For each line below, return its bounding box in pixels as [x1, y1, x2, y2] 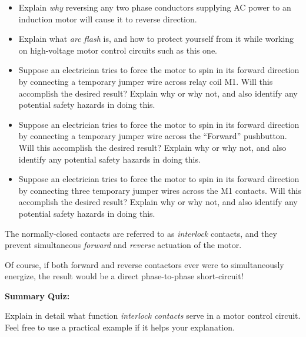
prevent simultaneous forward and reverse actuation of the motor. [5, 239, 242, 251]
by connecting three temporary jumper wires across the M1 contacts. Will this [18, 184, 301, 196]
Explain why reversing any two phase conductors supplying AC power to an [18, 1, 291, 13]
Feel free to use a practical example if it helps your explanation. [5, 321, 235, 333]
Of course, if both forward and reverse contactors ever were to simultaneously [5, 258, 284, 270]
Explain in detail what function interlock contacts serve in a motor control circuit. [5, 309, 301, 322]
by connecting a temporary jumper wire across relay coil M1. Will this [18, 75, 273, 87]
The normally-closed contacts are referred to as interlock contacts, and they [5, 227, 277, 239]
